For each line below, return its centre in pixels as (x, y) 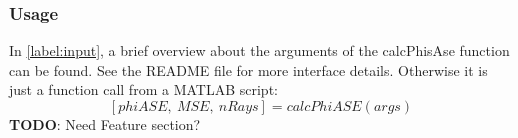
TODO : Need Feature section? (105, 124)
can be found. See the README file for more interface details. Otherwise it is (248, 69)
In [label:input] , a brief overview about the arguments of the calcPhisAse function (259, 50)
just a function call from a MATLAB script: (143, 89)
